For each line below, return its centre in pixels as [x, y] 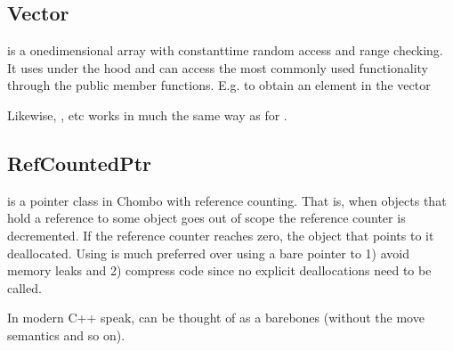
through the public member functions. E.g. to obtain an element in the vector [219, 85]
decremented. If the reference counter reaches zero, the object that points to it [221, 235]
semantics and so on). [66, 335]
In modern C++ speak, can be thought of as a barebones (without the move [216, 318]
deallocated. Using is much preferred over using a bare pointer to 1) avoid [208, 253]
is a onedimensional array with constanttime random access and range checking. [225, 50]
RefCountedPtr [79, 163]
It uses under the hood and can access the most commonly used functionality [218, 67]
